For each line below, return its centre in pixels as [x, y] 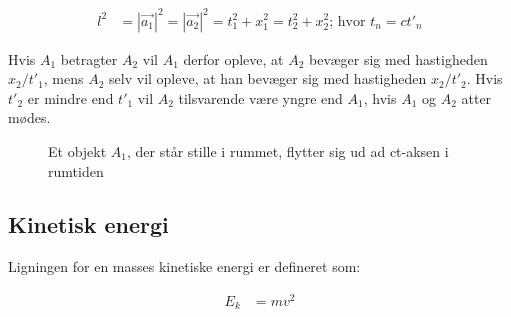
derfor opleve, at [233, 58]
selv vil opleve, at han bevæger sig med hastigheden [268, 78]
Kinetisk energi [88, 224]
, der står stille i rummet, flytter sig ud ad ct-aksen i [288, 150]
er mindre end [70, 97]
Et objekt [77, 150]
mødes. [29, 117]
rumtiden [76, 170]
